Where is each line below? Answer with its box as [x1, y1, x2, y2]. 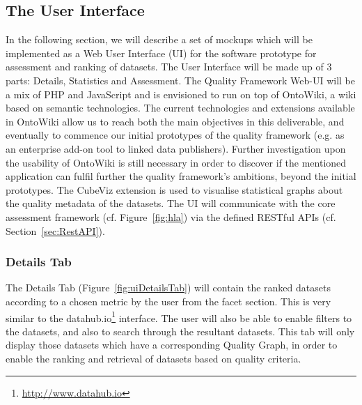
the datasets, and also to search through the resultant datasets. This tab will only [6, 323, 355, 338]
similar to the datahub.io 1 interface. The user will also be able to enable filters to [6, 308, 352, 325]
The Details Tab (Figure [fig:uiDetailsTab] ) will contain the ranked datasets [6, 280, 331, 295]
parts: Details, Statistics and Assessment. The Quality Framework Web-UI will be [6, 72, 355, 87]
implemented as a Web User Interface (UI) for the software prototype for [6, 45, 317, 60]
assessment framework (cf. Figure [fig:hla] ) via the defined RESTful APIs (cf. [6, 209, 336, 224]
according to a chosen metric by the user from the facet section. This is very [6, 293, 331, 308]
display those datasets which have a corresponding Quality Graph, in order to [6, 337, 338, 352]
